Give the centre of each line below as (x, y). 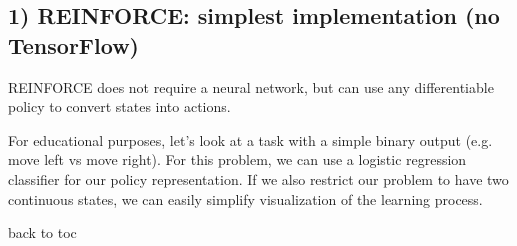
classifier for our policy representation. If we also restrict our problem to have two (258, 178)
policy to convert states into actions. (119, 106)
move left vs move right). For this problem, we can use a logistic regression (237, 159)
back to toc (42, 232)
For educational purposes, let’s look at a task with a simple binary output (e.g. (250, 139)
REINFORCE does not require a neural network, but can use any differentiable (251, 86)
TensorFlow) (73, 44)
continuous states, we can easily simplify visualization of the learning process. (245, 198)
